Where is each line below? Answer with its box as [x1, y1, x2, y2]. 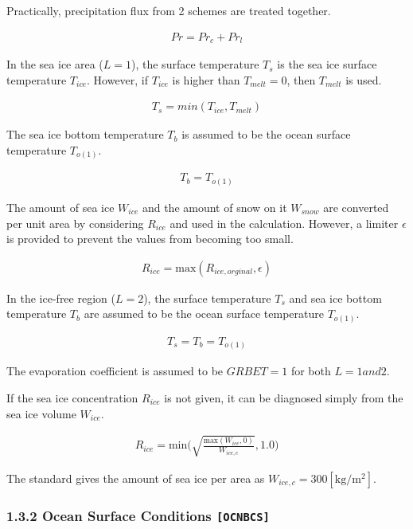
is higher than [172, 71, 240, 88]
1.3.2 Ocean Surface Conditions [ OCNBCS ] [6, 505, 270, 525]
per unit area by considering [6, 214, 144, 231]
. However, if [87, 71, 149, 88]
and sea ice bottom [289, 289, 382, 306]
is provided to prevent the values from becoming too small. [6, 230, 294, 247]
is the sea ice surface [277, 56, 377, 72]
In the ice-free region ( [6, 289, 115, 306]
